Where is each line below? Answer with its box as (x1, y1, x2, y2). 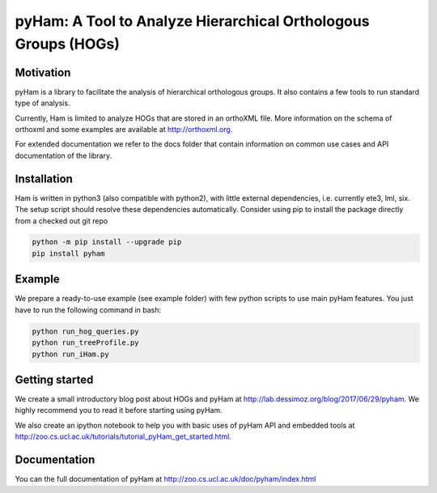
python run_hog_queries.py (32, 326, 139, 336)
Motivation (15, 66, 71, 79)
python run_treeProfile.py (32, 338, 139, 347)
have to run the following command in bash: (15, 304, 162, 315)
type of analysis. (15, 98, 70, 108)
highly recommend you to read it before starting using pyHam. (15, 406, 223, 415)
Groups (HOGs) (15, 35, 121, 53)
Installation (15, 172, 73, 185)
